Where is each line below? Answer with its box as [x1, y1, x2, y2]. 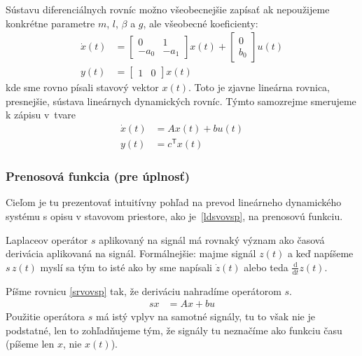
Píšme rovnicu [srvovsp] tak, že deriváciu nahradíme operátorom [6, 283, 281, 298]
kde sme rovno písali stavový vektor [6, 80, 159, 95]
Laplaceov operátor [6, 232, 88, 247]
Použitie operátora [6, 309, 85, 324]
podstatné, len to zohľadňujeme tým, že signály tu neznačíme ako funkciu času [6, 322, 342, 337]
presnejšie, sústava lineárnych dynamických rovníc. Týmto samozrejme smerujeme [6, 93, 356, 108]
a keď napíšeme [287, 246, 354, 261]
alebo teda [244, 259, 288, 274]
